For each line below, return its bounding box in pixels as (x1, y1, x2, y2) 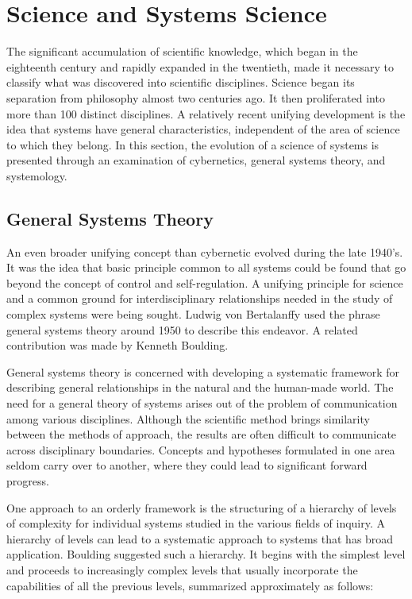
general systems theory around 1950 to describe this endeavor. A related (6, 321, 358, 338)
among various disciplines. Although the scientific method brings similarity (6, 410, 370, 427)
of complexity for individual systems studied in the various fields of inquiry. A (6, 515, 386, 531)
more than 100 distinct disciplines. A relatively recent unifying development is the (6, 105, 406, 122)
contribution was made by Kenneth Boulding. (6, 337, 229, 354)
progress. (6, 472, 49, 489)
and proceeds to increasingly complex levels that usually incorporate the (6, 561, 358, 578)
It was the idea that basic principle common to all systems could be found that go (6, 259, 406, 276)
